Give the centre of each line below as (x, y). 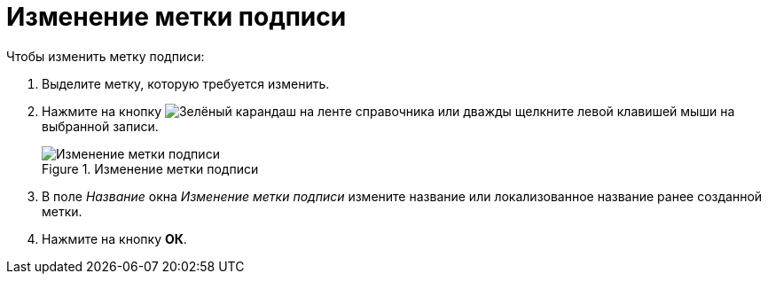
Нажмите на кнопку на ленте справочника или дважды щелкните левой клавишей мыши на (388, 111)
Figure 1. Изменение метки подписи (150, 168)
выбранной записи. (100, 126)
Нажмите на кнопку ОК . (114, 238)
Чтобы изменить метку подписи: (106, 56)
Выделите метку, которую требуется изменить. (186, 83)
